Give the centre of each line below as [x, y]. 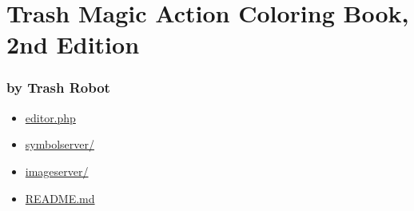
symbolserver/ [60, 144]
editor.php [50, 117]
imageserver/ [57, 171]
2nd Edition [73, 44]
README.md [60, 198]
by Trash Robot [58, 88]
